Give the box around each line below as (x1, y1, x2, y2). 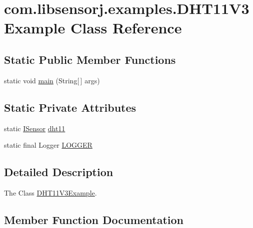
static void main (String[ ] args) (4, 75, 100, 85)
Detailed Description (4, 164, 113, 180)
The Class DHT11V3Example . (4, 187, 97, 198)
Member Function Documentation (4, 212, 184, 227)
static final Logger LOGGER (4, 140, 92, 150)
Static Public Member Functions (4, 51, 176, 67)
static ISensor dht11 (4, 123, 65, 133)
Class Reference (70, 17, 182, 38)
